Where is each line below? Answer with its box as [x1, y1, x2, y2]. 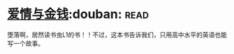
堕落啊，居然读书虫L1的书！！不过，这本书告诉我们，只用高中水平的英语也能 [7, 30, 227, 39]
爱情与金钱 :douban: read [7, 6, 149, 22]
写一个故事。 [7, 39, 44, 47]
